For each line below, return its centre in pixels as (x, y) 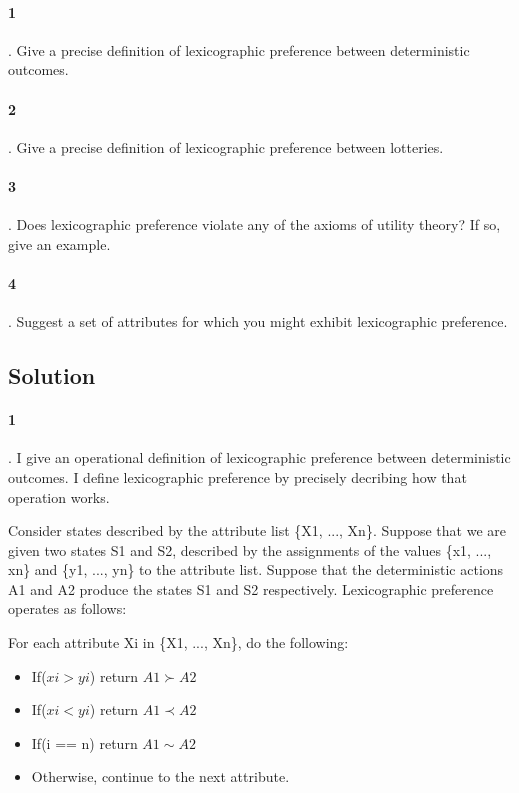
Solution (52, 375)
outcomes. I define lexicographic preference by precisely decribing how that (237, 476)
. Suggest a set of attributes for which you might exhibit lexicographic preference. (258, 321)
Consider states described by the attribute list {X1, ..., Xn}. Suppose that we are (257, 530)
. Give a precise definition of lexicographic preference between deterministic (239, 49)
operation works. (59, 496)
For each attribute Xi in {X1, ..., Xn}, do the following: (178, 642)
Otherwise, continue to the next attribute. (160, 776)
